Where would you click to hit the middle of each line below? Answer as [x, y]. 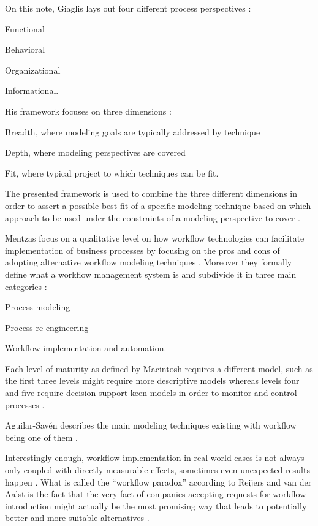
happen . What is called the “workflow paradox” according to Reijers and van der [158, 482]
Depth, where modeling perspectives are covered [95, 152]
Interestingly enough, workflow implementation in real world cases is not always [155, 458]
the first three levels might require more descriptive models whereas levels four [152, 380]
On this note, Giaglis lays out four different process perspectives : [128, 8]
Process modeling [38, 307]
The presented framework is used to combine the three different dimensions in [151, 193]
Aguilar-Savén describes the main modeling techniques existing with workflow [151, 425]
